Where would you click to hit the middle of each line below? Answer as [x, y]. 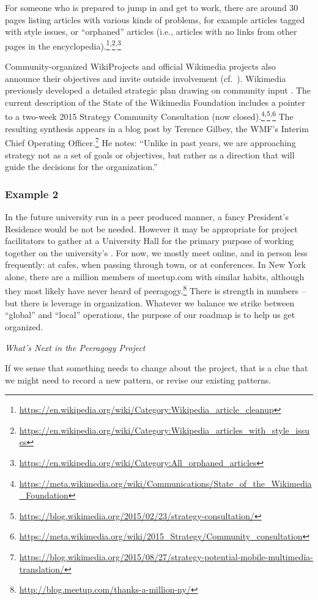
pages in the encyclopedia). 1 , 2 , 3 [63, 45]
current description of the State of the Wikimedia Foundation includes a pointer [155, 102]
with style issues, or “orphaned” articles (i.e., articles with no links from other [151, 31]
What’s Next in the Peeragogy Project [75, 347]
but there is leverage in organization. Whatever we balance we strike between [150, 302]
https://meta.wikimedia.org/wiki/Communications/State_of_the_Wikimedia [165, 483]
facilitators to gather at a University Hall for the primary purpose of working [150, 241]
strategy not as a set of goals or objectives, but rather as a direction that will [150, 154]
